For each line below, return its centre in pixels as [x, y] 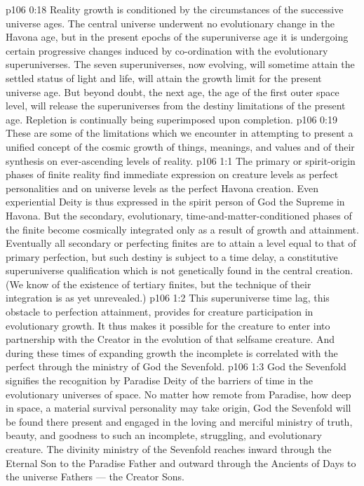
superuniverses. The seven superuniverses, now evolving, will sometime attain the [180, 64]
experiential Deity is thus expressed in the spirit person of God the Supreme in [175, 202]
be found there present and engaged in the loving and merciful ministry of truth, [179, 421]
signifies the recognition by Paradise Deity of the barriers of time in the [160, 380]
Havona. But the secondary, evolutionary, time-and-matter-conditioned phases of [179, 215]
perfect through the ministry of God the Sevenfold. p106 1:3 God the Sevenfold [176, 366]
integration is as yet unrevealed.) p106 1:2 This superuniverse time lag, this [168, 298]
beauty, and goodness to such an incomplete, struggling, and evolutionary [164, 435]
